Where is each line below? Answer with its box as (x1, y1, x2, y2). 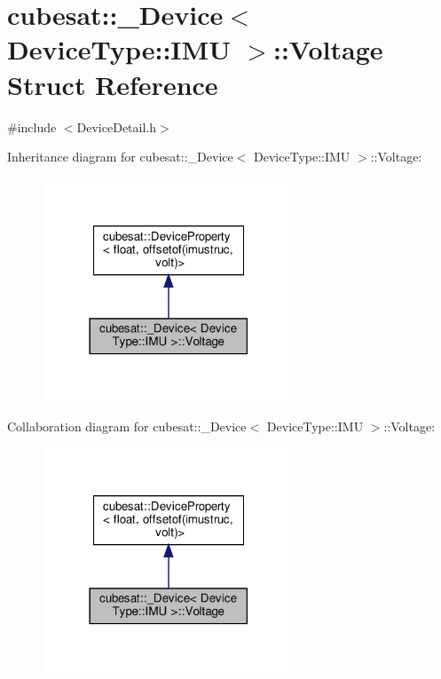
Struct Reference (7, 66, 218, 102)
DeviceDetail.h (76, 117, 157, 136)
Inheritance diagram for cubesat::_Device (7, 147, 233, 166)
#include (7, 117, 57, 136)
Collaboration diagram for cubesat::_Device (7, 417, 247, 436)
